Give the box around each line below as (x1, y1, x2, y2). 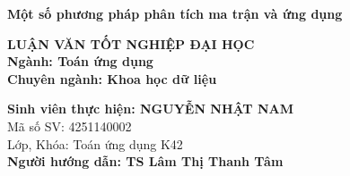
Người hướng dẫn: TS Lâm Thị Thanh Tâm (7, 152, 284, 171)
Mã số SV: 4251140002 (7, 116, 132, 135)
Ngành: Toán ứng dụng (7, 52, 153, 71)
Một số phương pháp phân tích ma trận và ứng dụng (7, 4, 343, 22)
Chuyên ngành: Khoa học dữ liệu (7, 69, 217, 88)
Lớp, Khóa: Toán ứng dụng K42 (7, 134, 183, 153)
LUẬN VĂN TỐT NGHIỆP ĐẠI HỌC (7, 34, 255, 53)
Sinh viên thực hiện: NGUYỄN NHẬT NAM (7, 99, 293, 118)
